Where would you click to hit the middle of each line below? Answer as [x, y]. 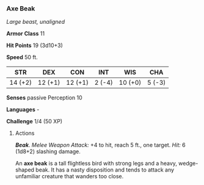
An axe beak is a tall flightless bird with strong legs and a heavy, [96, 164]
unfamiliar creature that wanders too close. [69, 176]
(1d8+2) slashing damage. [48, 151]
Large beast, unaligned [36, 22]
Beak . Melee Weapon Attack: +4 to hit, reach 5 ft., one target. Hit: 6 [100, 145]
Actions [25, 133]
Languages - [23, 110]
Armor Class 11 [25, 34]
